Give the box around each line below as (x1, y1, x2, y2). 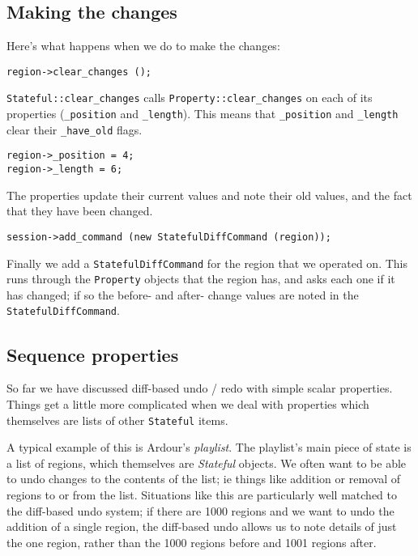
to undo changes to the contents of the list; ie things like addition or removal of (6, 470, 401, 487)
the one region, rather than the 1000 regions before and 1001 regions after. (6, 533, 377, 550)
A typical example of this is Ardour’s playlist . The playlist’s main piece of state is (6, 439, 412, 456)
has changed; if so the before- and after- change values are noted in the (6, 286, 359, 303)
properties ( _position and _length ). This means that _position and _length (6, 105, 399, 122)
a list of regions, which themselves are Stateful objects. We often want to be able (6, 454, 407, 471)
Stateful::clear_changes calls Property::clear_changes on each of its (6, 89, 373, 106)
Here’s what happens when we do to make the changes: (6, 37, 280, 54)
